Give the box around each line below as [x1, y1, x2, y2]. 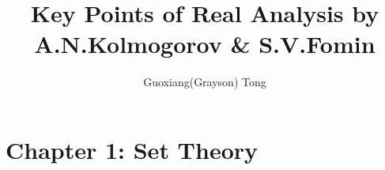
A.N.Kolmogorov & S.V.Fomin [34, 28, 376, 60]
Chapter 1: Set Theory [6, 133, 259, 165]
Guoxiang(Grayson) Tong [143, 74, 266, 90]
